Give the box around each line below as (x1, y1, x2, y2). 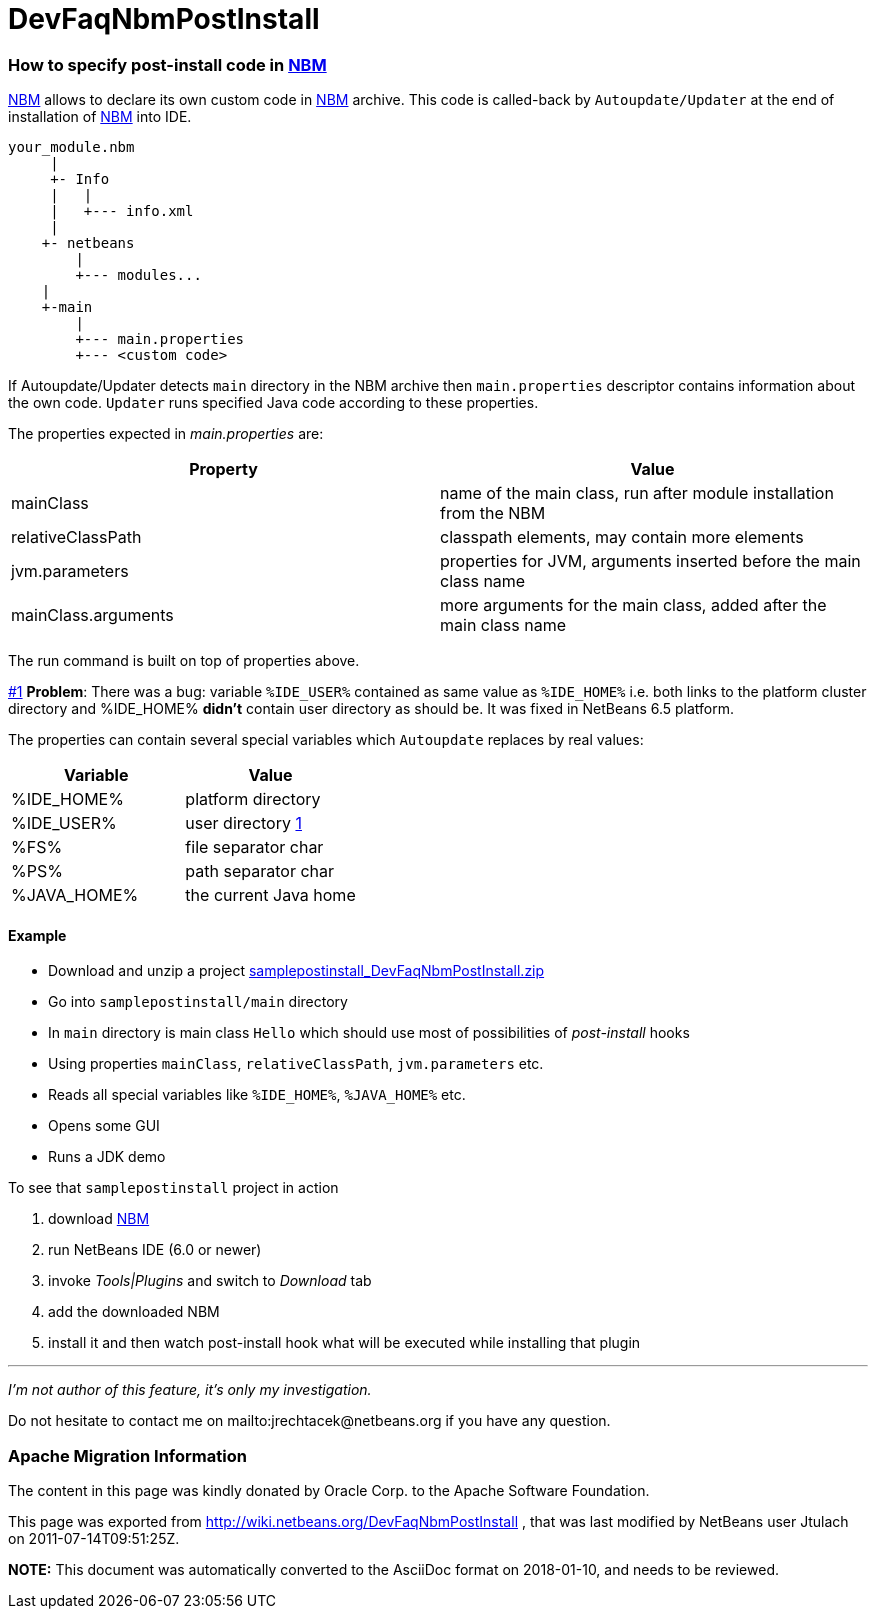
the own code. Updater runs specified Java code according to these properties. (8, 394, 539, 412)
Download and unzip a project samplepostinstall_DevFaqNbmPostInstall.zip (48, 962, 545, 980)
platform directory (185, 789, 321, 810)
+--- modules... (75, 267, 202, 284)
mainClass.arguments (11, 605, 174, 626)
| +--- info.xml (50, 203, 194, 220)
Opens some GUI (48, 1117, 160, 1135)
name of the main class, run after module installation (440, 483, 834, 504)
